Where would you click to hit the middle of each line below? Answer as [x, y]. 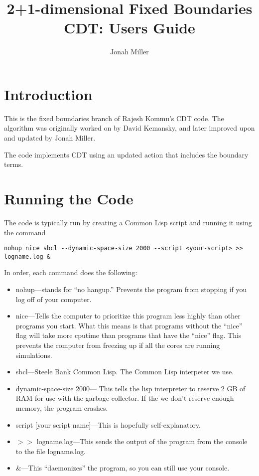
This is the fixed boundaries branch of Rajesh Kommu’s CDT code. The [114, 118]
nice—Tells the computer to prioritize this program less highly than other [128, 316]
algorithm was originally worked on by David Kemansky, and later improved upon [129, 128]
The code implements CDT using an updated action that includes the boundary [126, 154]
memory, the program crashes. [62, 407]
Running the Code [69, 198]
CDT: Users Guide [129, 28]
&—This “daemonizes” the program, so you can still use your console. [123, 468]
